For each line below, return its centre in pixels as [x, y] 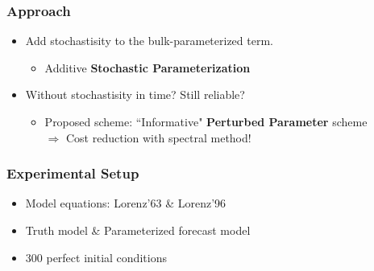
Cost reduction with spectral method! [158, 137]
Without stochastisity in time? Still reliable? [135, 94]
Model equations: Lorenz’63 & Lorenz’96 [126, 203]
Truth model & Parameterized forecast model [138, 230]
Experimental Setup [73, 173]
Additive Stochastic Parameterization [148, 67]
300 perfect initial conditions [96, 257]
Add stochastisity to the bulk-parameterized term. [149, 41]
